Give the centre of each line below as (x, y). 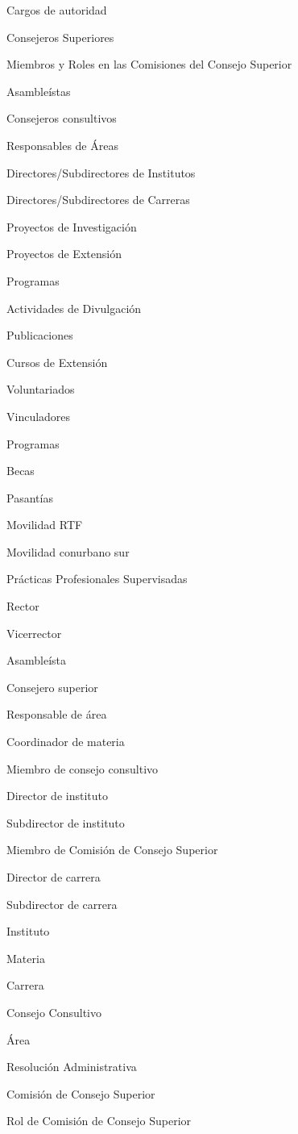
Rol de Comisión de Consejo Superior (99, 1121)
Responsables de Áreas (62, 145)
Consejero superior (52, 687)
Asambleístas (39, 91)
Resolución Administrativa (72, 1067)
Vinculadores (39, 416)
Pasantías (30, 497)
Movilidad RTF (45, 525)
